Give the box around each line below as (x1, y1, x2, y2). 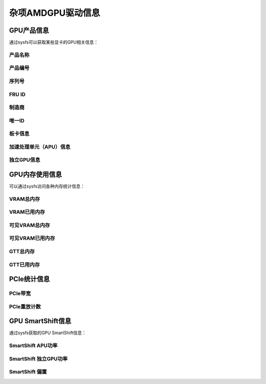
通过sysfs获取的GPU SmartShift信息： (9, 330, 86, 336)
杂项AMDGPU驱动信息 (9, 7, 100, 18)
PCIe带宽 (9, 290, 31, 297)
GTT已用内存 (9, 261, 40, 268)
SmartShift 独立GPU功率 (9, 355, 68, 362)
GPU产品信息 (9, 26, 49, 35)
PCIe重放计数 (9, 303, 41, 310)
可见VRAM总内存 (9, 222, 50, 229)
